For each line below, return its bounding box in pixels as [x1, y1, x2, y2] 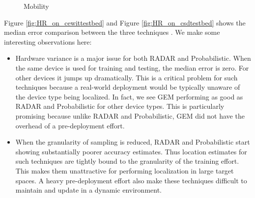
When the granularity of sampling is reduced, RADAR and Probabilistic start [15, 137, 250, 147]
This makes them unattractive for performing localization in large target [15, 165, 234, 175]
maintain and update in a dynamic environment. [15, 185, 162, 195]
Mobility [24, 1, 49, 11]
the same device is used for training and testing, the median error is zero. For [15, 62, 249, 73]
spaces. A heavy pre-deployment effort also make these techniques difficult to [15, 175, 247, 185]
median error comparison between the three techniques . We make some [4, 27, 220, 37]
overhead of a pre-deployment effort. [15, 120, 125, 130]
